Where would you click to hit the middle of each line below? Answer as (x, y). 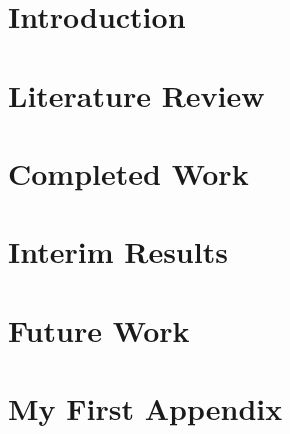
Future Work (99, 329)
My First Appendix (145, 408)
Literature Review (136, 94)
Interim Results (118, 251)
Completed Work (128, 172)
